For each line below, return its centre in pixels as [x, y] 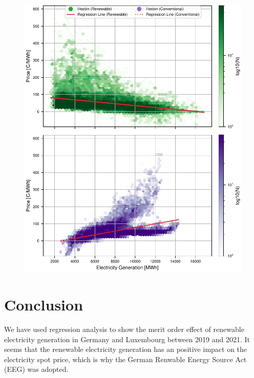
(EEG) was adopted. [36, 369]
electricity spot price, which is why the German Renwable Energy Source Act [125, 359]
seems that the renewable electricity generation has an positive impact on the [126, 349]
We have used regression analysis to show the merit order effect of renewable [124, 329]
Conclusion [44, 304]
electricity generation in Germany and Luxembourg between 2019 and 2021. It [127, 339]
